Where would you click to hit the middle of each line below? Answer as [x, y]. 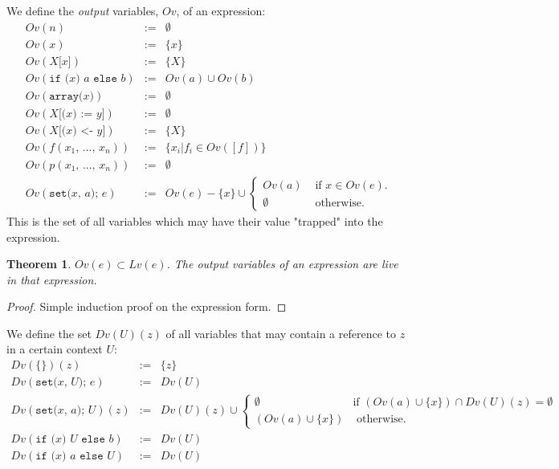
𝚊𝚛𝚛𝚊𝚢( [66, 96]
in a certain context [55, 349]
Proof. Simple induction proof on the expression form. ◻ [147, 306]
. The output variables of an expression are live [282, 264]
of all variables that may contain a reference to [281, 333]
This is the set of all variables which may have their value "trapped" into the [195, 220]
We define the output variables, [83, 10]
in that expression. [52, 279]
